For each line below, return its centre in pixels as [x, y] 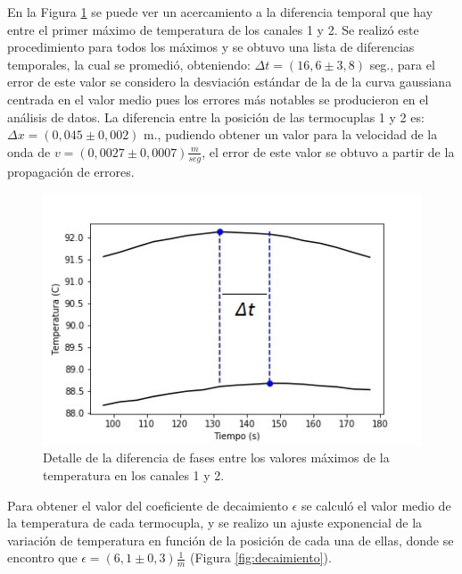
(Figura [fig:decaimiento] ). [260, 557]
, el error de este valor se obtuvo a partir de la [328, 151]
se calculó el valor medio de [376, 505]
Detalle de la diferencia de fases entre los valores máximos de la [216, 458]
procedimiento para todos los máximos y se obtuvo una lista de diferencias [211, 47]
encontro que [42, 557]
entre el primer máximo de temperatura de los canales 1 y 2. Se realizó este [213, 29]
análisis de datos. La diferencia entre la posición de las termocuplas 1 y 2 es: [216, 116]
